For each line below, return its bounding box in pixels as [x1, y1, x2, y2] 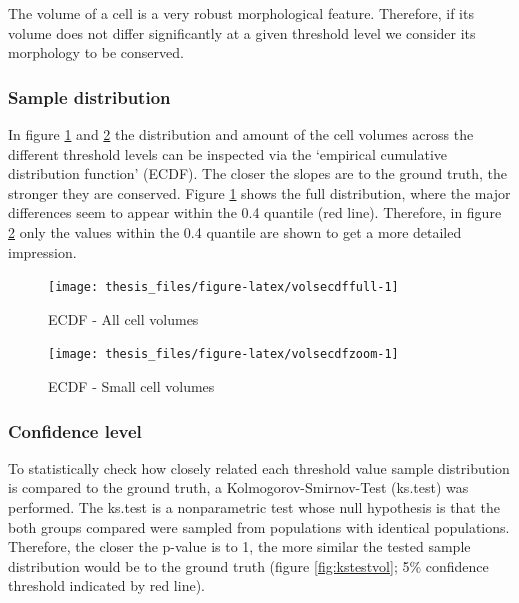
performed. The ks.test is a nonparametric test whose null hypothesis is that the [8, 497, 500, 518]
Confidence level [8, 418, 142, 443]
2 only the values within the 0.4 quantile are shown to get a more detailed [8, 221, 462, 242]
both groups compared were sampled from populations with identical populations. [8, 516, 510, 537]
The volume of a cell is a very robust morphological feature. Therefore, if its [8, 3, 474, 23]
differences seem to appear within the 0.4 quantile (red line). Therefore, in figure [8, 202, 502, 223]
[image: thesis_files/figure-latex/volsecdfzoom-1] [48, 347, 399, 362]
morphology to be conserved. [8, 42, 184, 63]
